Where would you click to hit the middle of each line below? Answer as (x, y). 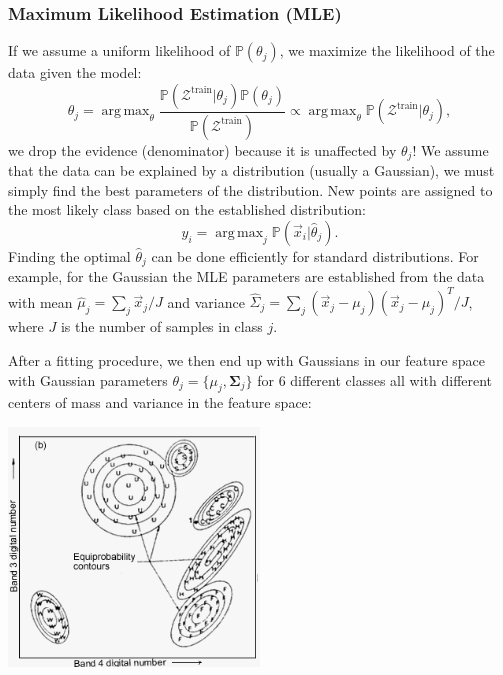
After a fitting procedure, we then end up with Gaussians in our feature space (247, 360)
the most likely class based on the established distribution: (187, 209)
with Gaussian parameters (88, 379)
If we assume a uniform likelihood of (119, 50)
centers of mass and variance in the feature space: (160, 402)
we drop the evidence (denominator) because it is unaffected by (202, 149)
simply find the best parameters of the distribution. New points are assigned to (250, 189)
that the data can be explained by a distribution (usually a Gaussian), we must (251, 170)
